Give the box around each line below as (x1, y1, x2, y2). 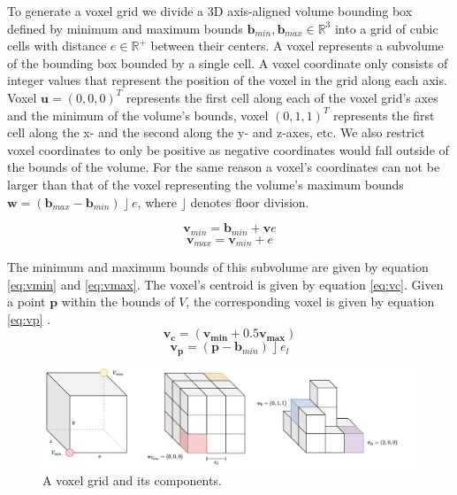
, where (137, 192, 177, 211)
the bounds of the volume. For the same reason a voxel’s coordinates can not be (7, 158, 440, 176)
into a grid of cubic (334, 19, 438, 37)
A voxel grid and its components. (42, 470, 222, 489)
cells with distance (7, 36, 107, 55)
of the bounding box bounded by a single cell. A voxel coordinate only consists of (7, 53, 448, 72)
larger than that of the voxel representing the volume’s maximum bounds (7, 174, 404, 193)
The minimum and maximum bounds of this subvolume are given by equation (7, 258, 429, 276)
